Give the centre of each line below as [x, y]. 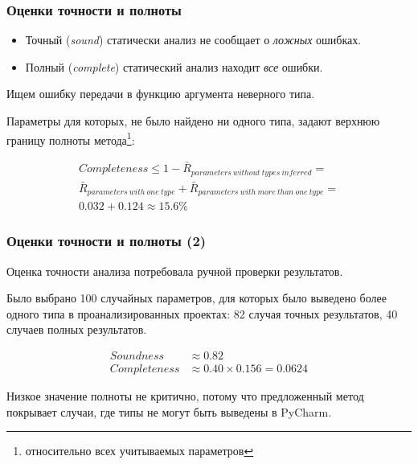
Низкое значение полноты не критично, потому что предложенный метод [185, 395]
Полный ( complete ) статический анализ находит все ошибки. [174, 66]
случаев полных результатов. [77, 329]
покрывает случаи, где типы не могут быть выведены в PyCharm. [169, 411]
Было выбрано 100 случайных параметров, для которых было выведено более [197, 298]
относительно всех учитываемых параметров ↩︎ [139, 451]
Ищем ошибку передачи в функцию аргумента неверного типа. [161, 94]
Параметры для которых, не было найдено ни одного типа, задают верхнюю [193, 121]
